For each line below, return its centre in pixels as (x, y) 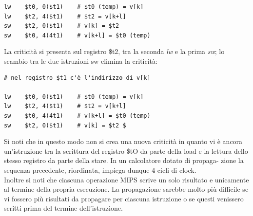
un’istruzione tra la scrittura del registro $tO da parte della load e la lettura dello (126, 151)
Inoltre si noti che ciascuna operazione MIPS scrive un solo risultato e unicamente (126, 179)
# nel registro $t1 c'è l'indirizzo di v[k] (77, 78)
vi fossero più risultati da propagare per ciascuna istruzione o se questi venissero (124, 198)
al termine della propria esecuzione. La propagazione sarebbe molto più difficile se (126, 189)
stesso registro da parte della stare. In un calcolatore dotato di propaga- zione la (124, 160)
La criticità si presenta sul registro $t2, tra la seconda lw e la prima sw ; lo (114, 51)
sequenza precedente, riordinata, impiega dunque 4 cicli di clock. (100, 170)
